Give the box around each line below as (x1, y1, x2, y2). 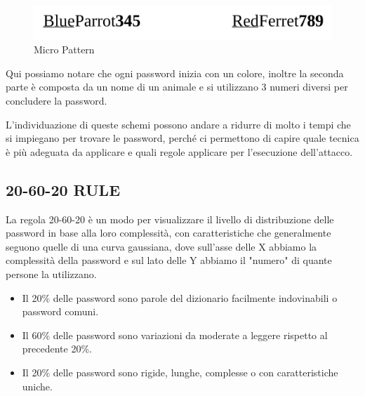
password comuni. (22, 304, 99, 319)
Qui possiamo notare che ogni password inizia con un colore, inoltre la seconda (6, 65, 344, 80)
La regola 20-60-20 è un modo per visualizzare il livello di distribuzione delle (6, 211, 334, 226)
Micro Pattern (34, 42, 95, 57)
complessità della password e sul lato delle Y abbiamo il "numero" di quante (6, 253, 332, 268)
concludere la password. (6, 93, 107, 108)
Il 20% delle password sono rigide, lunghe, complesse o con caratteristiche (22, 364, 338, 379)
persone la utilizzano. (6, 267, 97, 282)
